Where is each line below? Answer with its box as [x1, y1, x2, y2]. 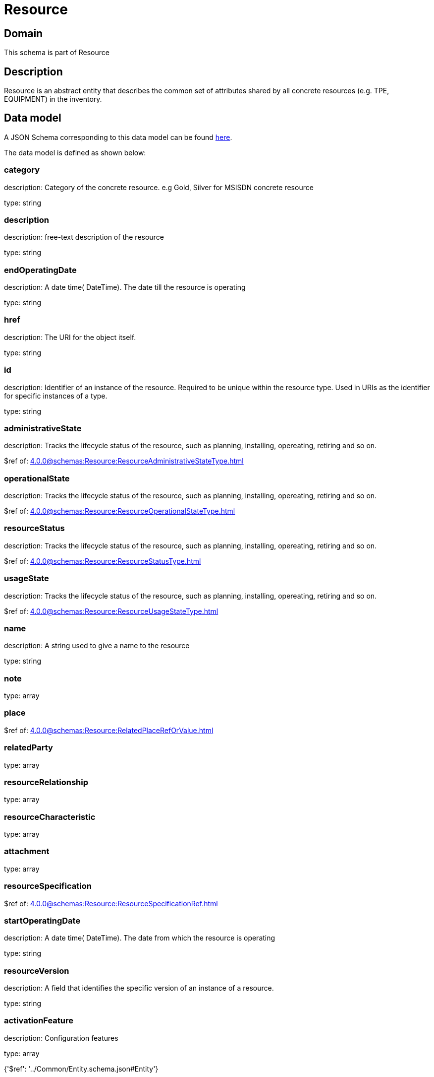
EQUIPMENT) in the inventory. [4, 95, 102, 104]
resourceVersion [4, 965, 69, 976]
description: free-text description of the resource [4, 233, 164, 242]
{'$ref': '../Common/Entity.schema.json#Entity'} [4, 1064, 159, 1073]
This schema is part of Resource [4, 48, 109, 57]
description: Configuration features [4, 1033, 118, 1042]
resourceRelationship [4, 777, 88, 787]
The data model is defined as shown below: [4, 148, 146, 157]
